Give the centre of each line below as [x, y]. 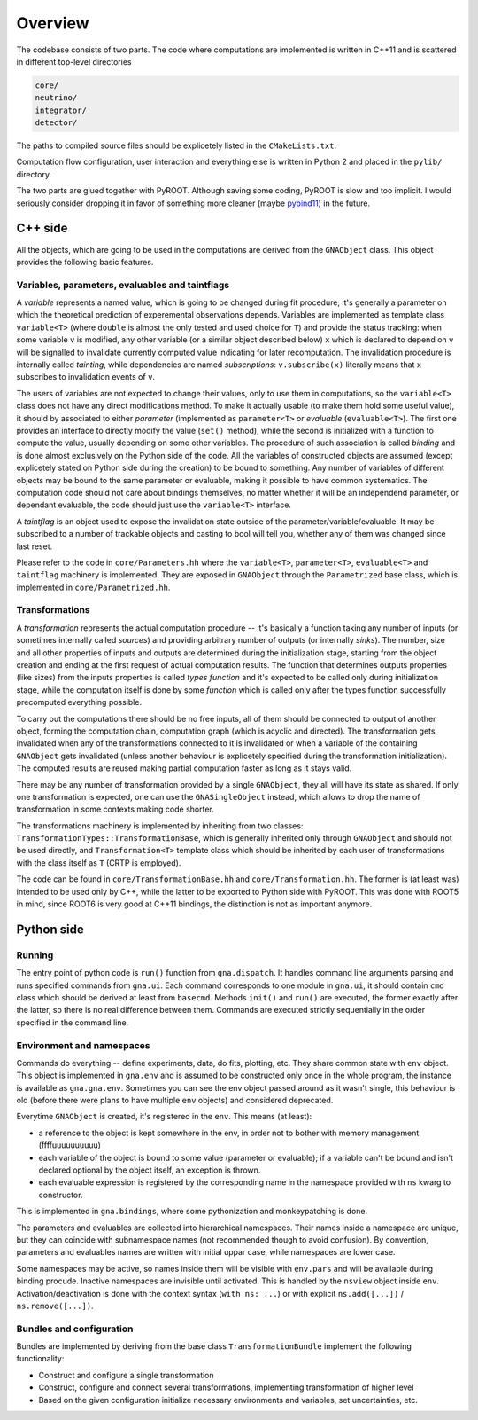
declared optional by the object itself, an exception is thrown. [150, 1170]
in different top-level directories [74, 61]
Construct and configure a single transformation [126, 1375]
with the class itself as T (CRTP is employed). [99, 863]
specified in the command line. [73, 1022]
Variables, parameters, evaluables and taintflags [123, 285]
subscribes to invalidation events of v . [85, 377]
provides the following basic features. [85, 262]
